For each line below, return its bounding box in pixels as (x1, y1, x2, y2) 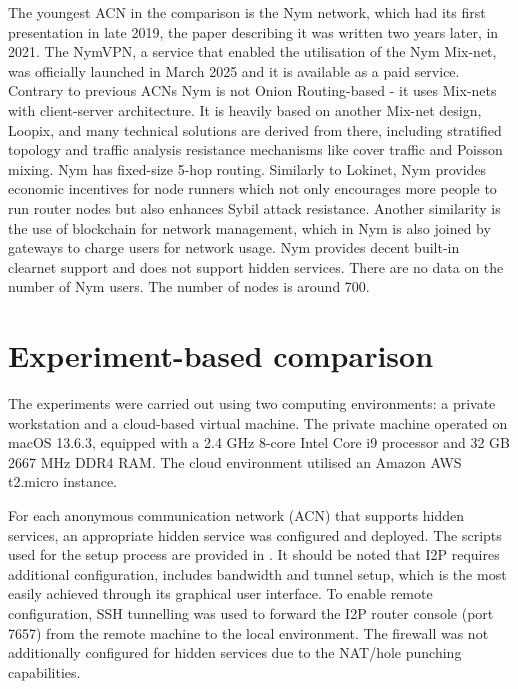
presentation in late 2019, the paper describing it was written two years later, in (8, 21, 499, 42)
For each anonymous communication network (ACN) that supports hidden (8, 505, 464, 525)
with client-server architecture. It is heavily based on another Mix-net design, (8, 99, 482, 120)
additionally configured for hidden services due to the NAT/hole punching (8, 642, 462, 663)
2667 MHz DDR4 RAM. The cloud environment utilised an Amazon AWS (8, 451, 462, 472)
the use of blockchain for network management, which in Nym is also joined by (8, 217, 491, 238)
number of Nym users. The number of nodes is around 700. (8, 276, 370, 297)
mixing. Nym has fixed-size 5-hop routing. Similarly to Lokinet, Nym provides (8, 158, 487, 179)
